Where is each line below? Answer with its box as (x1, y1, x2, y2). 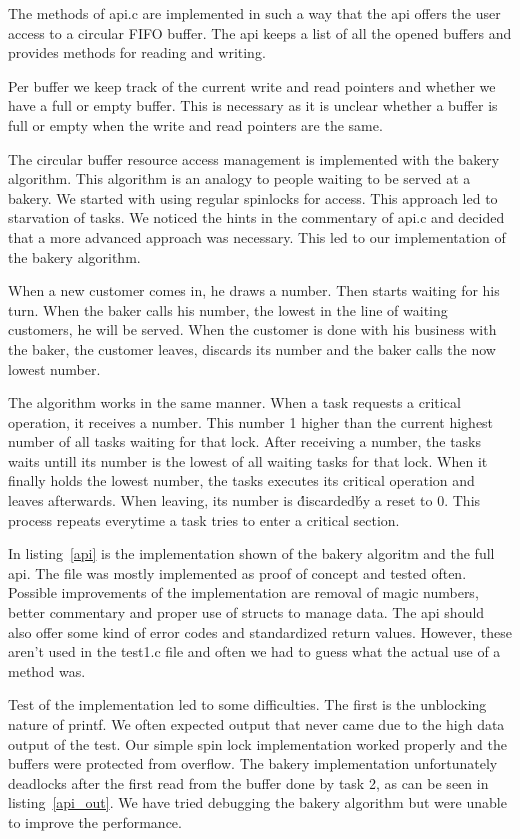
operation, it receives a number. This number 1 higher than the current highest (8, 411, 494, 432)
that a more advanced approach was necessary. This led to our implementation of (8, 226, 506, 247)
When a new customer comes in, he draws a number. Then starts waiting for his (8, 280, 500, 301)
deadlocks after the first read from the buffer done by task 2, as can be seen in (8, 772, 489, 793)
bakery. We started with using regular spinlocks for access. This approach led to (8, 187, 498, 208)
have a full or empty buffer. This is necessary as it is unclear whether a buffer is (8, 95, 498, 116)
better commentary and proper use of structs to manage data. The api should (8, 602, 485, 623)
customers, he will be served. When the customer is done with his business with (8, 319, 497, 340)
